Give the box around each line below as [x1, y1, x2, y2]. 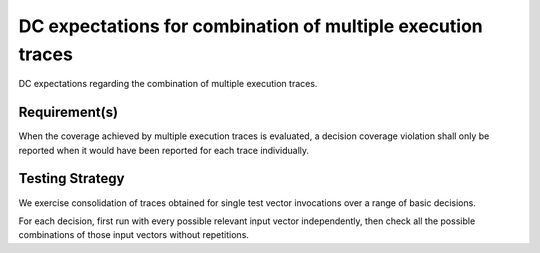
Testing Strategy [18, 170, 125, 187]
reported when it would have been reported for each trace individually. [18, 144, 310, 156]
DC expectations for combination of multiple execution [18, 15, 484, 37]
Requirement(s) [18, 104, 119, 121]
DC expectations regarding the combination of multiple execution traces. [18, 78, 318, 90]
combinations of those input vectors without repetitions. [18, 229, 250, 241]
